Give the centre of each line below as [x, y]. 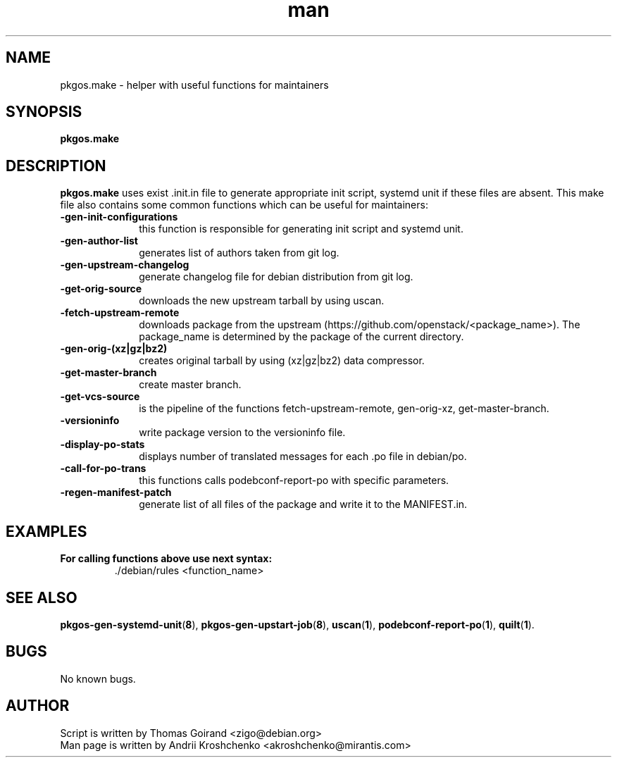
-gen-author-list [99, 241]
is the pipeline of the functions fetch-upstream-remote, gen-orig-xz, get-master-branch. [344, 409]
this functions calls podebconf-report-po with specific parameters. [294, 480]
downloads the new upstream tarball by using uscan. [262, 301]
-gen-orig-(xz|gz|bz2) [114, 349]
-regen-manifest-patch [116, 492]
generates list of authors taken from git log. [239, 253]
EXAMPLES [46, 531]
